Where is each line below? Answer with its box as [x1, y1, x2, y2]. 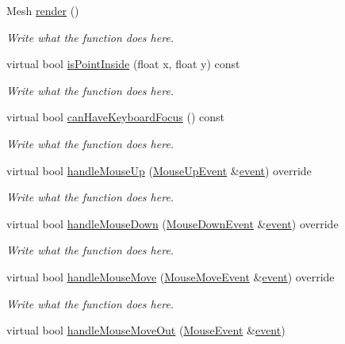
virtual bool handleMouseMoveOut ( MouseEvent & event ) [6, 322, 286, 338]
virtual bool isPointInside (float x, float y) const [6, 55, 240, 72]
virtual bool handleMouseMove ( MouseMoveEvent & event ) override [6, 268, 335, 285]
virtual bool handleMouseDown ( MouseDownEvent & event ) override [6, 215, 339, 231]
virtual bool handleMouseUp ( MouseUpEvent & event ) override [6, 162, 312, 178]
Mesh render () [6, 2, 79, 18]
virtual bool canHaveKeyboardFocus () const [6, 109, 225, 125]
